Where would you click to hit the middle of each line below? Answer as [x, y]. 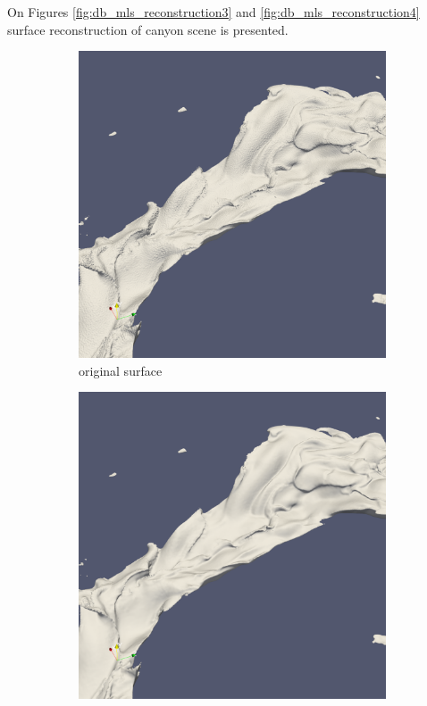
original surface [121, 370]
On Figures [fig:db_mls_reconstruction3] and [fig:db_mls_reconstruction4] [213, 12]
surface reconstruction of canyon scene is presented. [148, 29]
